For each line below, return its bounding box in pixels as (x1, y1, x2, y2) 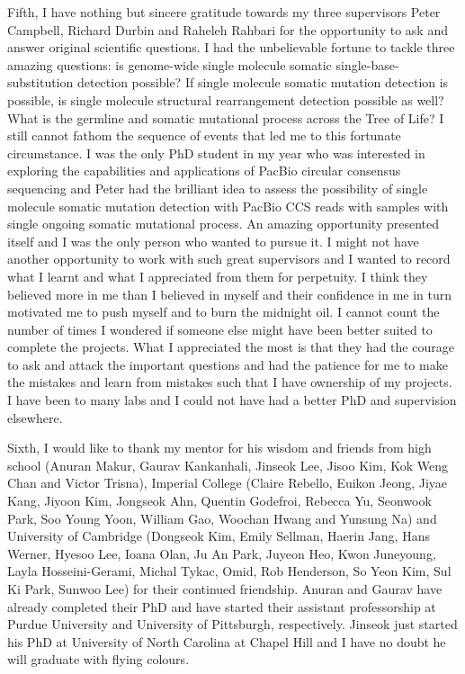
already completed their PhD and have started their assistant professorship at (7, 597, 436, 616)
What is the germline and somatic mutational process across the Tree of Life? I (7, 108, 444, 127)
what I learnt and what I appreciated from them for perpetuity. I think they (7, 266, 428, 285)
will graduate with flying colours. (7, 650, 190, 669)
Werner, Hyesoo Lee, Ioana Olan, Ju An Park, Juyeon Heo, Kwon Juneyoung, (7, 544, 436, 562)
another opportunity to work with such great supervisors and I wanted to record (7, 249, 451, 268)
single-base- (335, 55, 399, 74)
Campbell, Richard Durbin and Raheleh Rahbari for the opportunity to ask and (7, 20, 448, 39)
